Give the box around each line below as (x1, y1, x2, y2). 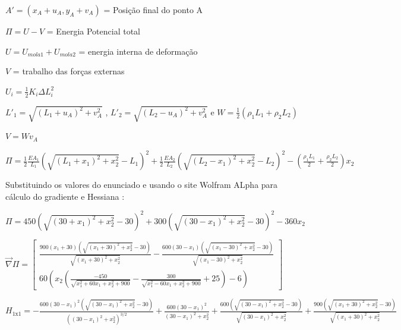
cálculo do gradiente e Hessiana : (5, 190, 125, 202)
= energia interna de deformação (78, 45, 198, 57)
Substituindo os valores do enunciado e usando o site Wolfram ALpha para (5, 178, 278, 191)
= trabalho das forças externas (12, 65, 125, 77)
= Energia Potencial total (46, 25, 140, 37)
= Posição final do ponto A (103, 4, 203, 15)
